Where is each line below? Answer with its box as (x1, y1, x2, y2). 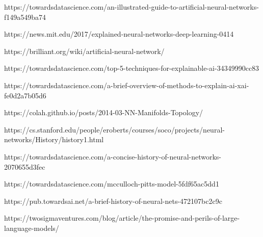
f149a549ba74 (4, 11, 46, 22)
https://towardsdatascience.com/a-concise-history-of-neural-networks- (4, 151, 222, 162)
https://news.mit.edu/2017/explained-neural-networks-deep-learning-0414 (4, 29, 234, 39)
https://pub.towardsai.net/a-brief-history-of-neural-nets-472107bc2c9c (4, 195, 222, 206)
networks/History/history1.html (4, 134, 104, 145)
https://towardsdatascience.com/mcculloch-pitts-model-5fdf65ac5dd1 (4, 178, 219, 189)
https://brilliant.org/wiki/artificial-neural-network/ (4, 45, 165, 56)
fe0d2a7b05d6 (4, 90, 46, 100)
